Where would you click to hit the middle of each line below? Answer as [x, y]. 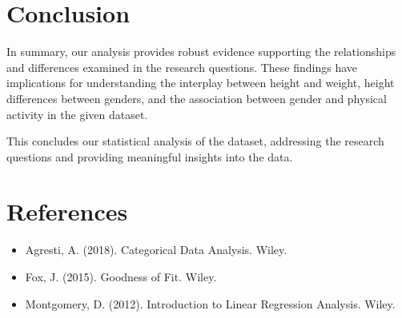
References [67, 211]
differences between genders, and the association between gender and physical [197, 98]
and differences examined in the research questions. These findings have [182, 67]
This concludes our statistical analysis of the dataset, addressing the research [195, 141]
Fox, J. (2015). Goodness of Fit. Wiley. [121, 276]
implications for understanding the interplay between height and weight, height [201, 83]
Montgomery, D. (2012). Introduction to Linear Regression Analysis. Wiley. [210, 303]
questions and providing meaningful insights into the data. [150, 156]
